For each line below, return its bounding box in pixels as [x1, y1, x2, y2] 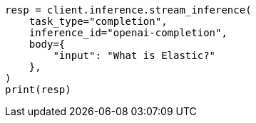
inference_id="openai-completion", [29, 27, 227, 38]
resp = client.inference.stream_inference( [5, 4, 252, 16]
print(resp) [5, 84, 71, 95]
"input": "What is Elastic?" [53, 50, 216, 61]
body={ [29, 38, 66, 50]
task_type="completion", [29, 16, 168, 27]
